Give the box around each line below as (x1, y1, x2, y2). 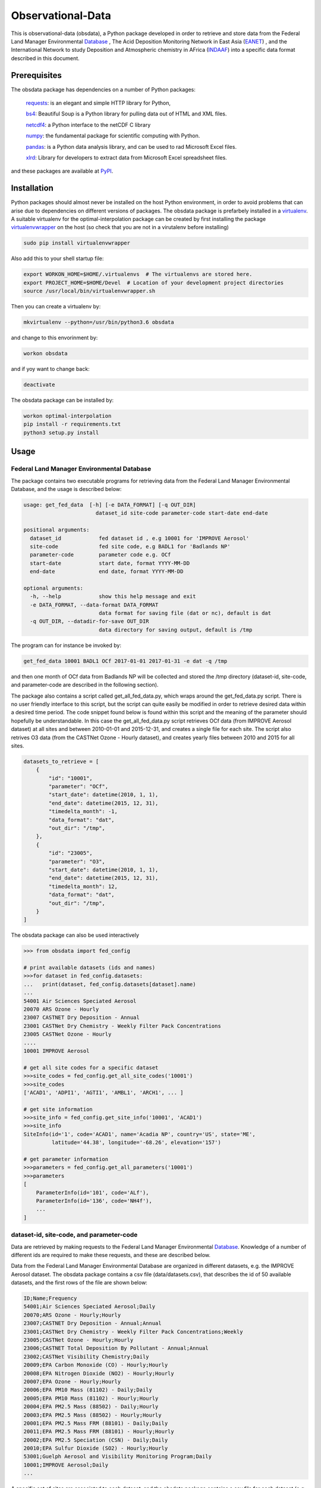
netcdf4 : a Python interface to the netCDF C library (26, 121, 151, 128)
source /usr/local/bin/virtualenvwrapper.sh (23, 287, 156, 295)
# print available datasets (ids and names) (23, 964, 156, 971)
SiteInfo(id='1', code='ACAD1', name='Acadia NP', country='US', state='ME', (23, 1131, 256, 1137)
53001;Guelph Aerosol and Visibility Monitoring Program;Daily (23, 1453, 212, 1460)
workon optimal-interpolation (23, 412, 112, 420)
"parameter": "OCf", (48, 783, 109, 790)
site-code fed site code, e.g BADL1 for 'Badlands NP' (30, 543, 231, 550)
